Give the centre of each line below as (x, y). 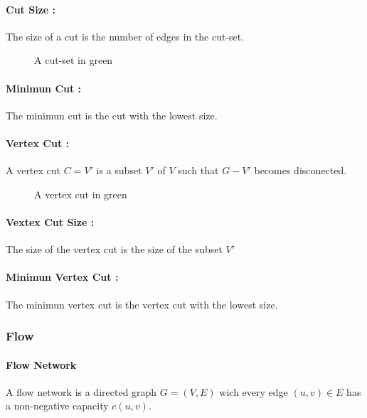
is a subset (119, 170)
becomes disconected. (300, 170)
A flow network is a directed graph (81, 391)
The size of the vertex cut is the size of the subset (114, 249)
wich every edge (254, 391)
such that (198, 170)
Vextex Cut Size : (50, 221)
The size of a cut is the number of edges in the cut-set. (125, 36)
